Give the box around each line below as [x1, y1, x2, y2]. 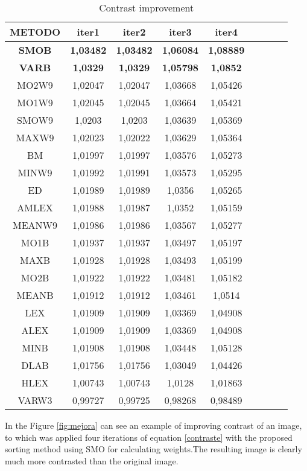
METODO [10, 25, 61, 39]
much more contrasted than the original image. [5, 454, 179, 467]
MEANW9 [13, 218, 58, 232]
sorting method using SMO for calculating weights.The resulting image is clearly [5, 443, 302, 455]
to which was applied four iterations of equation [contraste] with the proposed [5, 431, 293, 443]
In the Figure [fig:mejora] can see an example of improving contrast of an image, [5, 419, 302, 431]
